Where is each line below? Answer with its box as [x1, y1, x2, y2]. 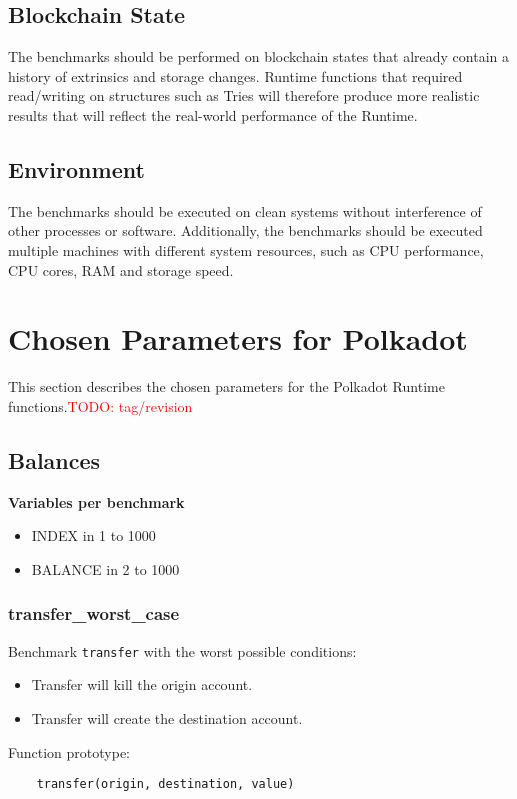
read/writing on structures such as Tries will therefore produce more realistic [8, 85, 480, 106]
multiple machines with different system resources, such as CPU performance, [8, 239, 484, 260]
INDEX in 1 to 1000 [31, 525, 156, 546]
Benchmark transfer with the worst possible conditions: [8, 640, 357, 661]
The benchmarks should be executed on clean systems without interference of [8, 200, 482, 221]
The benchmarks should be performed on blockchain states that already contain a [8, 46, 509, 67]
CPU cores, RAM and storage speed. [8, 259, 234, 280]
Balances [8, 444, 101, 475]
